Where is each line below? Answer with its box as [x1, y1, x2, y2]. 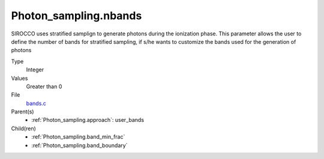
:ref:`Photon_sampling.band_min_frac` [31, 133, 125, 140]
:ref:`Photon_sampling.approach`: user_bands [31, 116, 144, 124]
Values [11, 74, 28, 82]
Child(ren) [11, 125, 36, 132]
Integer [26, 66, 44, 73]
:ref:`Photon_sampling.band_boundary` [31, 142, 128, 149]
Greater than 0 [26, 83, 62, 90]
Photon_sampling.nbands [11, 9, 142, 22]
